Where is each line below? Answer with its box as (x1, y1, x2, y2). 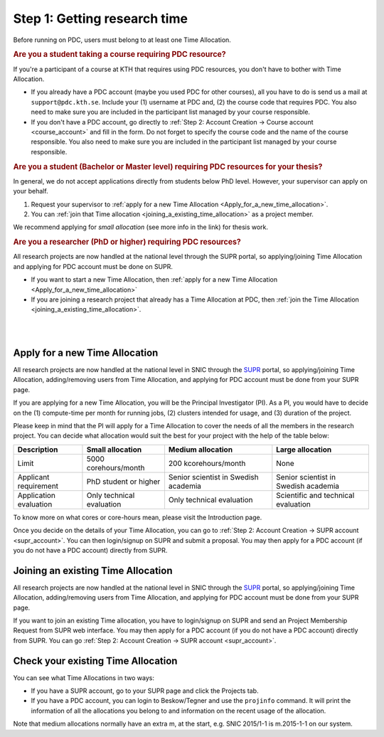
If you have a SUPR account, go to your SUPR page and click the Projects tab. (31, 686, 259, 695)
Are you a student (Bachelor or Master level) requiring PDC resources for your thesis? (13, 161, 323, 171)
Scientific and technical (276, 490, 355, 500)
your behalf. (13, 187, 49, 196)
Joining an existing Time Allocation (13, 564, 173, 576)
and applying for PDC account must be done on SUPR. (13, 262, 174, 270)
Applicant (17, 472, 50, 482)
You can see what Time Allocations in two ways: (13, 673, 154, 682)
